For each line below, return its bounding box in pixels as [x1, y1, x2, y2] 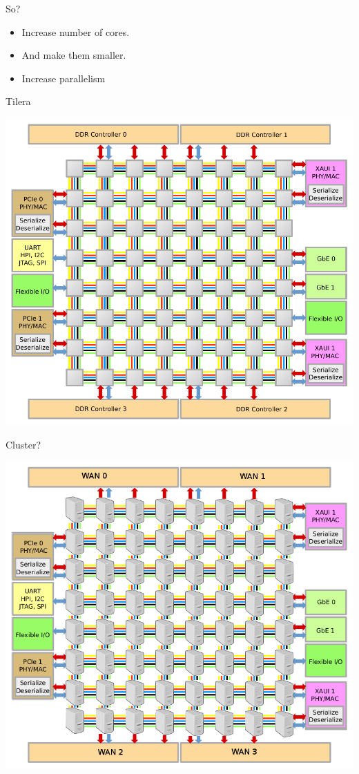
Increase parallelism [21, 70, 106, 85]
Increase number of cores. [21, 24, 130, 39]
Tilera [6, 94, 31, 108]
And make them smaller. [21, 48, 126, 62]
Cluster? [6, 437, 41, 451]
